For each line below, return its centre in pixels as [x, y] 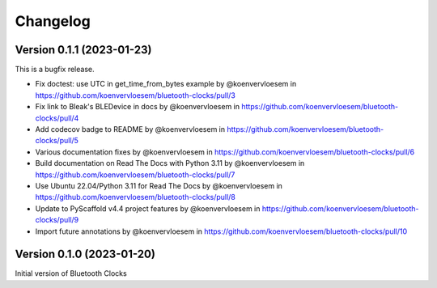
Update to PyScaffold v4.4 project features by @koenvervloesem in [148, 208]
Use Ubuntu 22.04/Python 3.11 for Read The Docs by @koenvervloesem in [159, 185]
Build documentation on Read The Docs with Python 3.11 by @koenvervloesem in [170, 163]
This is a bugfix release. [55, 70]
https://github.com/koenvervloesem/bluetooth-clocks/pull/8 [136, 197]
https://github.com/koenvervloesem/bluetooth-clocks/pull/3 [136, 95]
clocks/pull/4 [57, 118]
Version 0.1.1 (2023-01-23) [83, 50]
